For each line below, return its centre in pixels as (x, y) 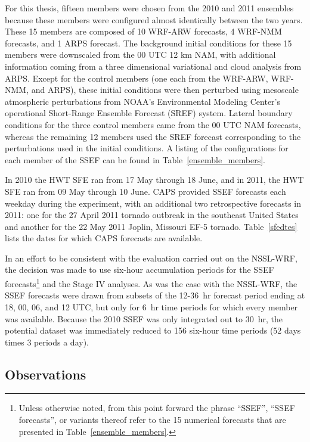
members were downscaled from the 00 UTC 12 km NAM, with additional (140, 55)
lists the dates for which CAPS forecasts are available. (104, 238)
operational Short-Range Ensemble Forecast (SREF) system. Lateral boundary (149, 113)
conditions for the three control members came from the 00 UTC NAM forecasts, (153, 124)
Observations (46, 374)
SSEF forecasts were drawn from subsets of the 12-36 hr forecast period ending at (155, 295)
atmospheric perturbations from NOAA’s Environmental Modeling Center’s (142, 101)
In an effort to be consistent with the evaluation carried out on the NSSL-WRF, (151, 258)
